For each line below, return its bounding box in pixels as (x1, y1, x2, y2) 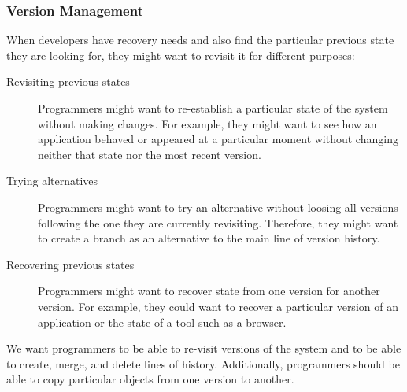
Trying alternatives (6, 172, 98, 189)
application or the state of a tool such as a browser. (38, 313, 287, 330)
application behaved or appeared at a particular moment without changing (38, 131, 398, 147)
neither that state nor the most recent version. (38, 146, 261, 162)
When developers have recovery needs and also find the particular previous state (6, 31, 394, 48)
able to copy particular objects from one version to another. (6, 371, 294, 387)
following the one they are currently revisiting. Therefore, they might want (38, 214, 398, 231)
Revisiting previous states (6, 73, 130, 90)
